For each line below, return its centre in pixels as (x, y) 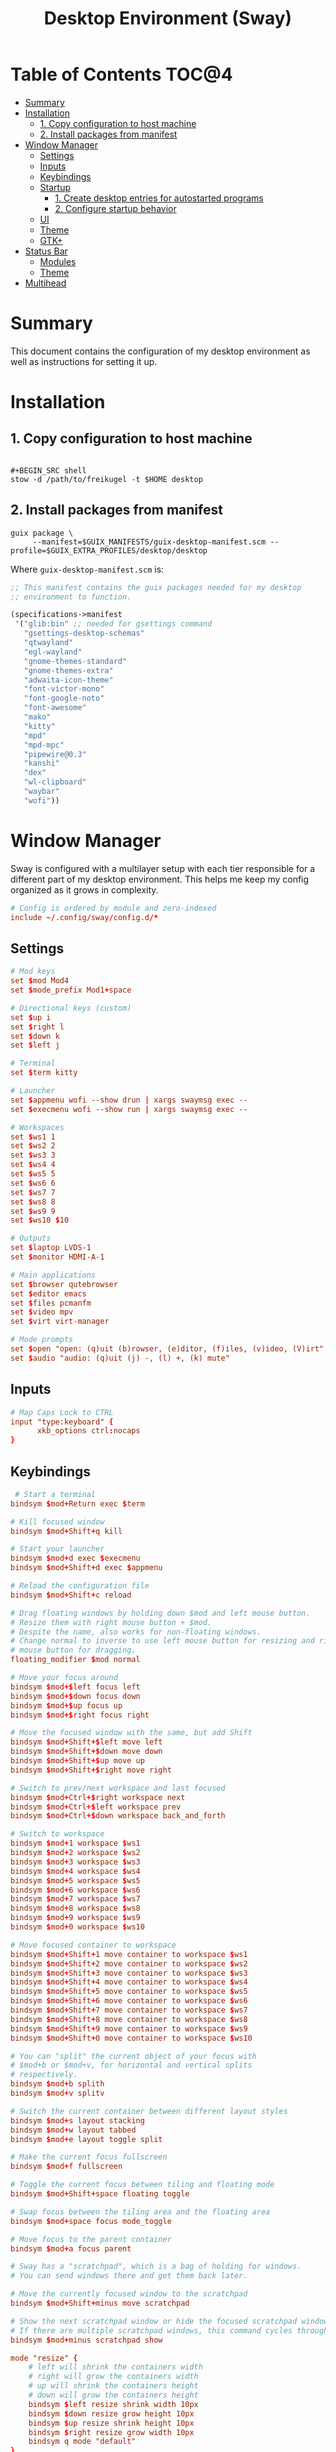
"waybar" (41, 792)
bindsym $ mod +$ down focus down (75, 1696)
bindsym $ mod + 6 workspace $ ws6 (75, 1890)
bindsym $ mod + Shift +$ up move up (77, 1761)
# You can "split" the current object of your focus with (133, 2056)
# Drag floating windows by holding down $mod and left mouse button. (160, 1613)
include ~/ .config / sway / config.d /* (84, 917)
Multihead (45, 283)
